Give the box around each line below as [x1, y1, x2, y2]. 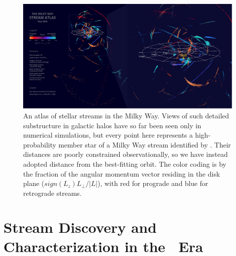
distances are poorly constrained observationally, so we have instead [23, 149, 228, 159]
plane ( [23, 178, 44, 188]
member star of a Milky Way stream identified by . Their [58, 139, 231, 149]
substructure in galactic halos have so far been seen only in [23, 120, 202, 130]
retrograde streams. [23, 187, 82, 198]
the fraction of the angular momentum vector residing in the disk [23, 168, 220, 179]
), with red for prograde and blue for [97, 178, 208, 188]
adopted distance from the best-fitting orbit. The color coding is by [23, 158, 227, 169]
